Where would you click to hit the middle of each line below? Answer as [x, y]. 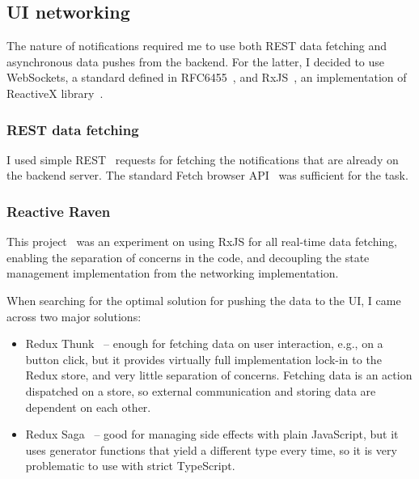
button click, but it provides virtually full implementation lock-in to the [203, 359]
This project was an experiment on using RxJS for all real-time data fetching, [202, 242]
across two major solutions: [74, 316]
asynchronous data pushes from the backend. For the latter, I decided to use [196, 61]
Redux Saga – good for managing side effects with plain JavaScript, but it [212, 434]
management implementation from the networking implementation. [173, 273]
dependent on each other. [88, 407]
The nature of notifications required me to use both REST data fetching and [197, 46]
